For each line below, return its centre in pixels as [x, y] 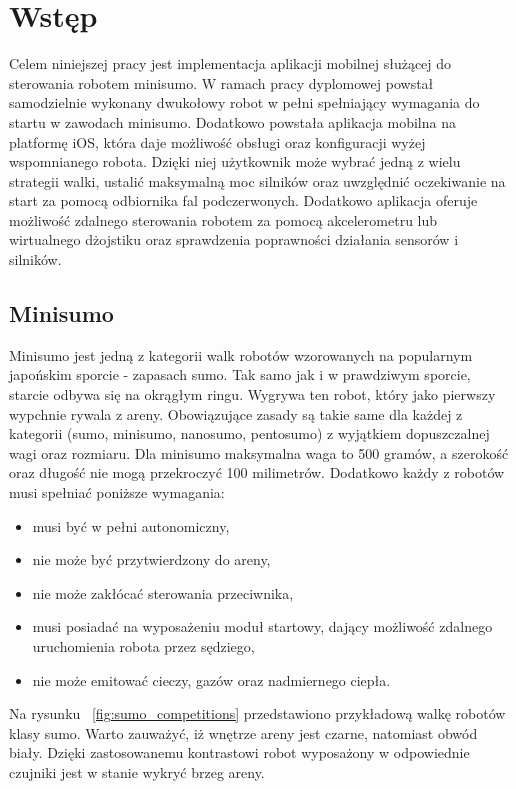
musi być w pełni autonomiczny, [131, 525]
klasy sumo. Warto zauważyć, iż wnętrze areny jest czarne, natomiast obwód [243, 732]
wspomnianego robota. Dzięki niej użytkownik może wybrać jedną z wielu [235, 161]
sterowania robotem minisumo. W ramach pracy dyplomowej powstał [221, 82]
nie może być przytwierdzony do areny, [151, 559]
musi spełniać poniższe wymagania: [117, 492]
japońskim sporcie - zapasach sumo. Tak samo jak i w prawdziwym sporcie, [240, 374]
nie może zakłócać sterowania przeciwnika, [163, 592]
